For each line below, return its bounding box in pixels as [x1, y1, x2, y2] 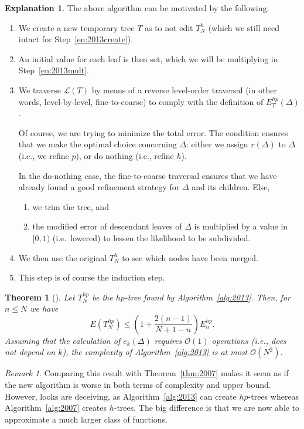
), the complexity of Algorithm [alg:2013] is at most [62, 346, 248, 358]
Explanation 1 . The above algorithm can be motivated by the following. [5, 2, 269, 13]
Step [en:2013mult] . [18, 64, 90, 76]
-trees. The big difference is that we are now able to [114, 401, 300, 414]
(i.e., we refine [18, 149, 69, 161]
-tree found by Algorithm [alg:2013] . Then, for [124, 290, 291, 303]
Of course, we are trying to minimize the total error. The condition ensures [18, 126, 288, 139]
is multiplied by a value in [194, 220, 288, 232]
